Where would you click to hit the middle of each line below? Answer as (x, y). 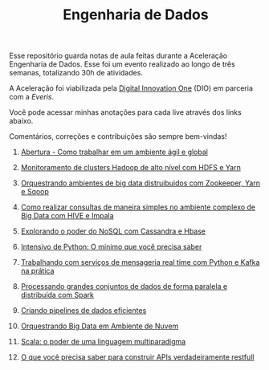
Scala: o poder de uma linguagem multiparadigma (103, 342)
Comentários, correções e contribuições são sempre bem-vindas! (118, 136)
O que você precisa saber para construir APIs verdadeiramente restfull (137, 357)
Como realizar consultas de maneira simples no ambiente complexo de (138, 207)
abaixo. (21, 121)
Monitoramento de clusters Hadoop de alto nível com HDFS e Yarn (131, 168)
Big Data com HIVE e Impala (67, 216)
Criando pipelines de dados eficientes (84, 311)
